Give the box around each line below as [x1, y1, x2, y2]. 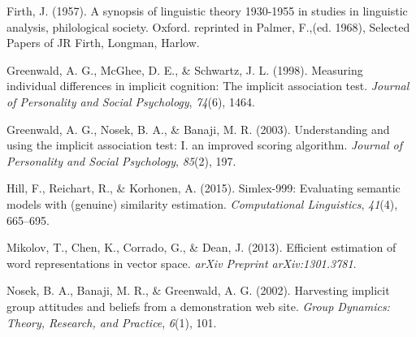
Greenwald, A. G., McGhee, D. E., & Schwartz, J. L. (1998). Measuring [6, 61, 363, 78]
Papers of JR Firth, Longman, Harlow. [6, 34, 200, 51]
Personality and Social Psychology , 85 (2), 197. [6, 152, 236, 169]
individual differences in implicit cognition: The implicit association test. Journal [6, 77, 409, 94]
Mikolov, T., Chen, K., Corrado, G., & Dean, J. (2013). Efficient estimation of [6, 239, 396, 256]
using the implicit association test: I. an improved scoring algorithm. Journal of [6, 136, 403, 153]
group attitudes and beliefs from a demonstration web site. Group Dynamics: [6, 297, 390, 314]
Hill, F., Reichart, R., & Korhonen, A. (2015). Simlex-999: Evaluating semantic [6, 179, 401, 197]
